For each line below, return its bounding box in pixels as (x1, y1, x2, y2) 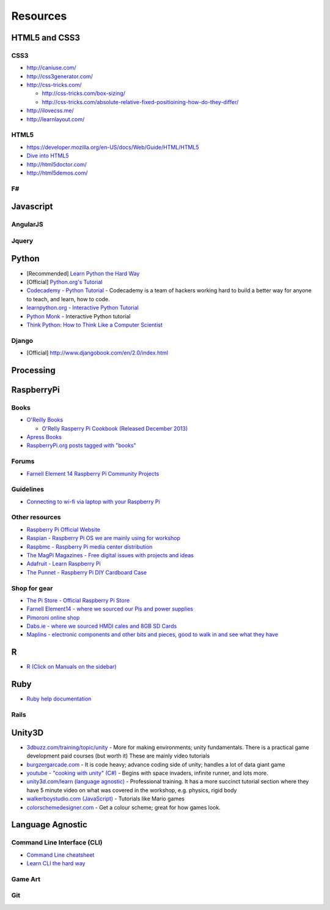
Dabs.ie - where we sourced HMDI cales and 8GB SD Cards (26, 622, 177, 630)
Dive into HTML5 (26, 152, 69, 159)
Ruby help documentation (26, 695, 92, 702)
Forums (11, 457, 35, 465)
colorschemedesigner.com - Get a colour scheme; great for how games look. (26, 803, 221, 811)
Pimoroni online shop (26, 614, 80, 621)
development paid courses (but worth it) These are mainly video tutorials (26, 752, 210, 759)
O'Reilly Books (26, 416, 64, 424)
